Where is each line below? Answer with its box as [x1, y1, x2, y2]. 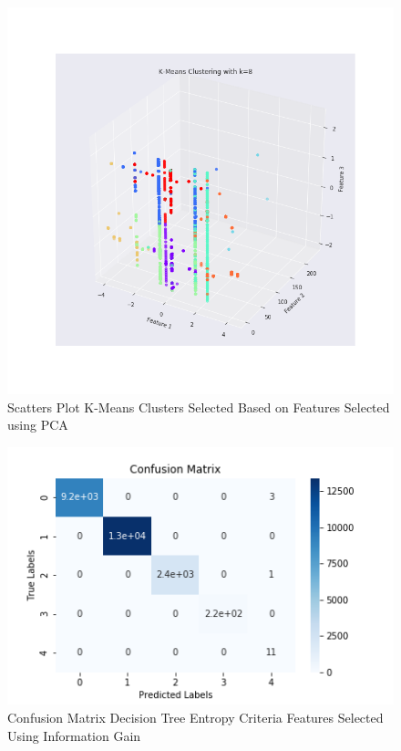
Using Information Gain [7, 725, 141, 745]
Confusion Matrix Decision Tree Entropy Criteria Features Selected [7, 708, 384, 727]
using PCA [7, 415, 68, 434]
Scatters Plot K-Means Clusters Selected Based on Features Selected [7, 397, 390, 416]
